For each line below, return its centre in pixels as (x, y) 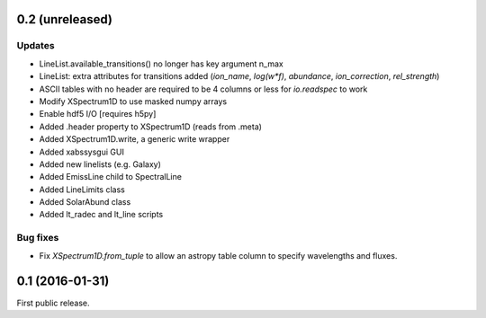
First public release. (53, 303)
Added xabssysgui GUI (82, 152)
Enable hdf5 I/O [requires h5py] (98, 114)
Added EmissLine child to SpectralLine (110, 177)
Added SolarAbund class (85, 202)
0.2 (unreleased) (64, 19)
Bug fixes (38, 238)
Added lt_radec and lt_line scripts (101, 215)
